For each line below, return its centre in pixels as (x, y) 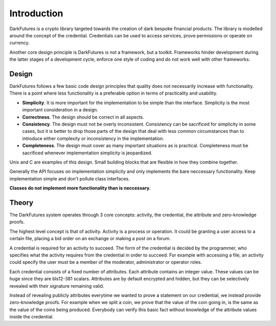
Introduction (36, 13)
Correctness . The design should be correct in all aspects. (83, 117)
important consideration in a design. (60, 110)
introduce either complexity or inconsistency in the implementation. (93, 138)
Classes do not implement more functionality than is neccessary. (80, 188)
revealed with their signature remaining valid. (57, 286)
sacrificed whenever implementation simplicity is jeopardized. (87, 153)
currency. (20, 43)
